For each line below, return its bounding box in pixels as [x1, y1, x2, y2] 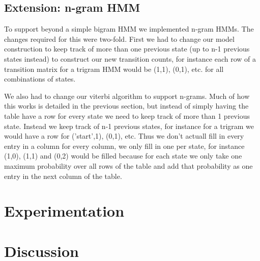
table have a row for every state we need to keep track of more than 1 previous [4, 110, 250, 121]
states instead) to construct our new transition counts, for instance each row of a [4, 53, 256, 64]
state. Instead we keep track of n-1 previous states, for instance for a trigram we [4, 120, 254, 131]
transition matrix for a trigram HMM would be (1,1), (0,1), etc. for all [4, 63, 224, 74]
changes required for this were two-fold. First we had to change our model [4, 33, 235, 44]
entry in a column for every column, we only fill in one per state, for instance [4, 140, 245, 151]
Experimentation [4, 200, 125, 221]
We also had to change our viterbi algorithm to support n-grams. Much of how [4, 90, 250, 101]
